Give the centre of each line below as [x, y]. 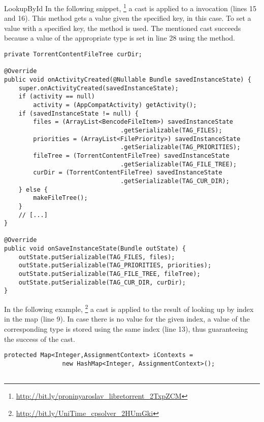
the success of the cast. [40, 339]
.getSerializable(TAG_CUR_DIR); [175, 181]
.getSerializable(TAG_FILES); [171, 130]
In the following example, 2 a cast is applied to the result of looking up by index [129, 308]
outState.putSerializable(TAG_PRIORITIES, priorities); [115, 266]
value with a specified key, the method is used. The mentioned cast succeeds [123, 28]
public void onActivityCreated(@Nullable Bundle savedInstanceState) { [128, 80]
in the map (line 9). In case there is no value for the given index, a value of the [127, 319]
